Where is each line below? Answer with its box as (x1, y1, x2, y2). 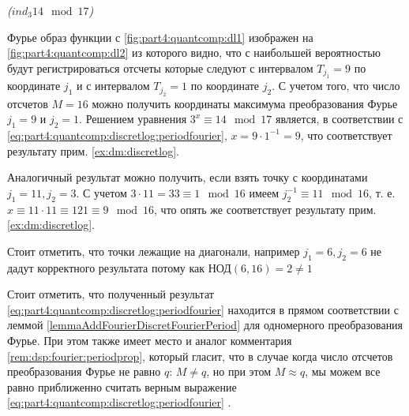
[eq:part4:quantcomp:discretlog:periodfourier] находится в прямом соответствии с (7, 301, 399, 317)
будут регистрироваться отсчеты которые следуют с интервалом (7, 59, 313, 76)
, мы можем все (305, 363, 381, 380)
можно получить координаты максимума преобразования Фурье (92, 95, 398, 111)
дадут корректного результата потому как (7, 259, 205, 275)
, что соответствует (300, 126, 392, 143)
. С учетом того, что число (272, 77, 400, 94)
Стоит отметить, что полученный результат (7, 286, 214, 302)
